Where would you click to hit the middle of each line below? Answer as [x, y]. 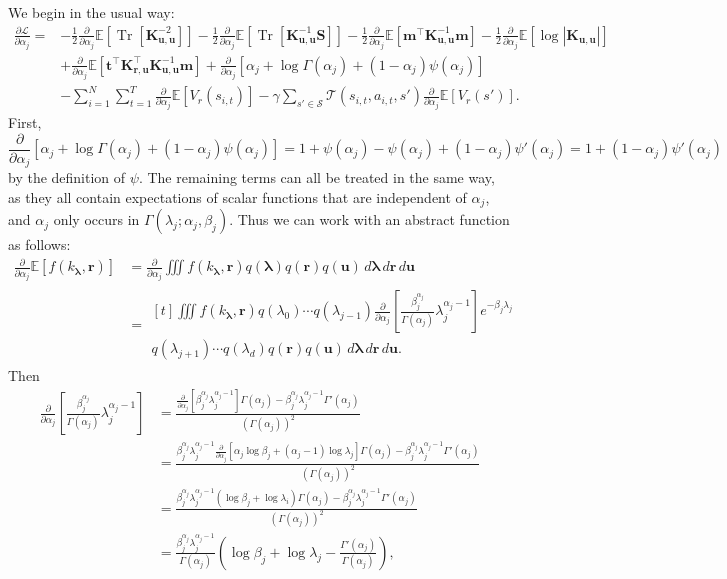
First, [25, 122]
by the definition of [67, 177]
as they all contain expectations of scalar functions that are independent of [237, 196]
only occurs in [96, 219]
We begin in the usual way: [91, 12]
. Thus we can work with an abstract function [369, 219]
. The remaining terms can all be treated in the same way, [316, 177]
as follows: [39, 244]
